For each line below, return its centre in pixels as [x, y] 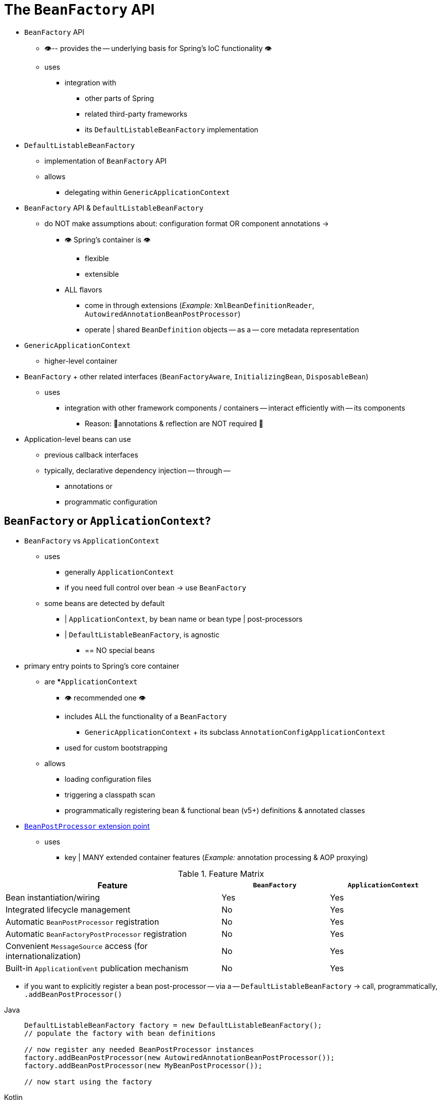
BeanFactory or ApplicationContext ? [107, 521]
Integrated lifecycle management [68, 909]
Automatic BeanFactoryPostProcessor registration [96, 934]
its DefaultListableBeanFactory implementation [172, 129]
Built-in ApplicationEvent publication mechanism [97, 968]
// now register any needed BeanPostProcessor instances [139, 1049]
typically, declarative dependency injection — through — [137, 470]
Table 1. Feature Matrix [221, 873]
